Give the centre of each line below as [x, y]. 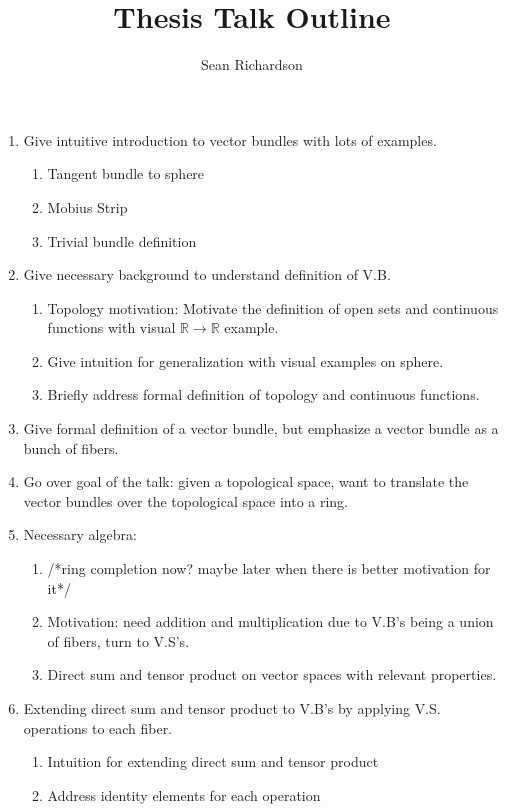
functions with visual [111, 327]
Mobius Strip [87, 206]
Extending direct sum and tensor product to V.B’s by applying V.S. [232, 708]
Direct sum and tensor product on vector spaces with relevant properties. [272, 674]
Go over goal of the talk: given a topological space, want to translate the [246, 481]
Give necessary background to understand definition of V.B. [207, 274]
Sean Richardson [252, 64]
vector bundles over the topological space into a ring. [186, 500]
